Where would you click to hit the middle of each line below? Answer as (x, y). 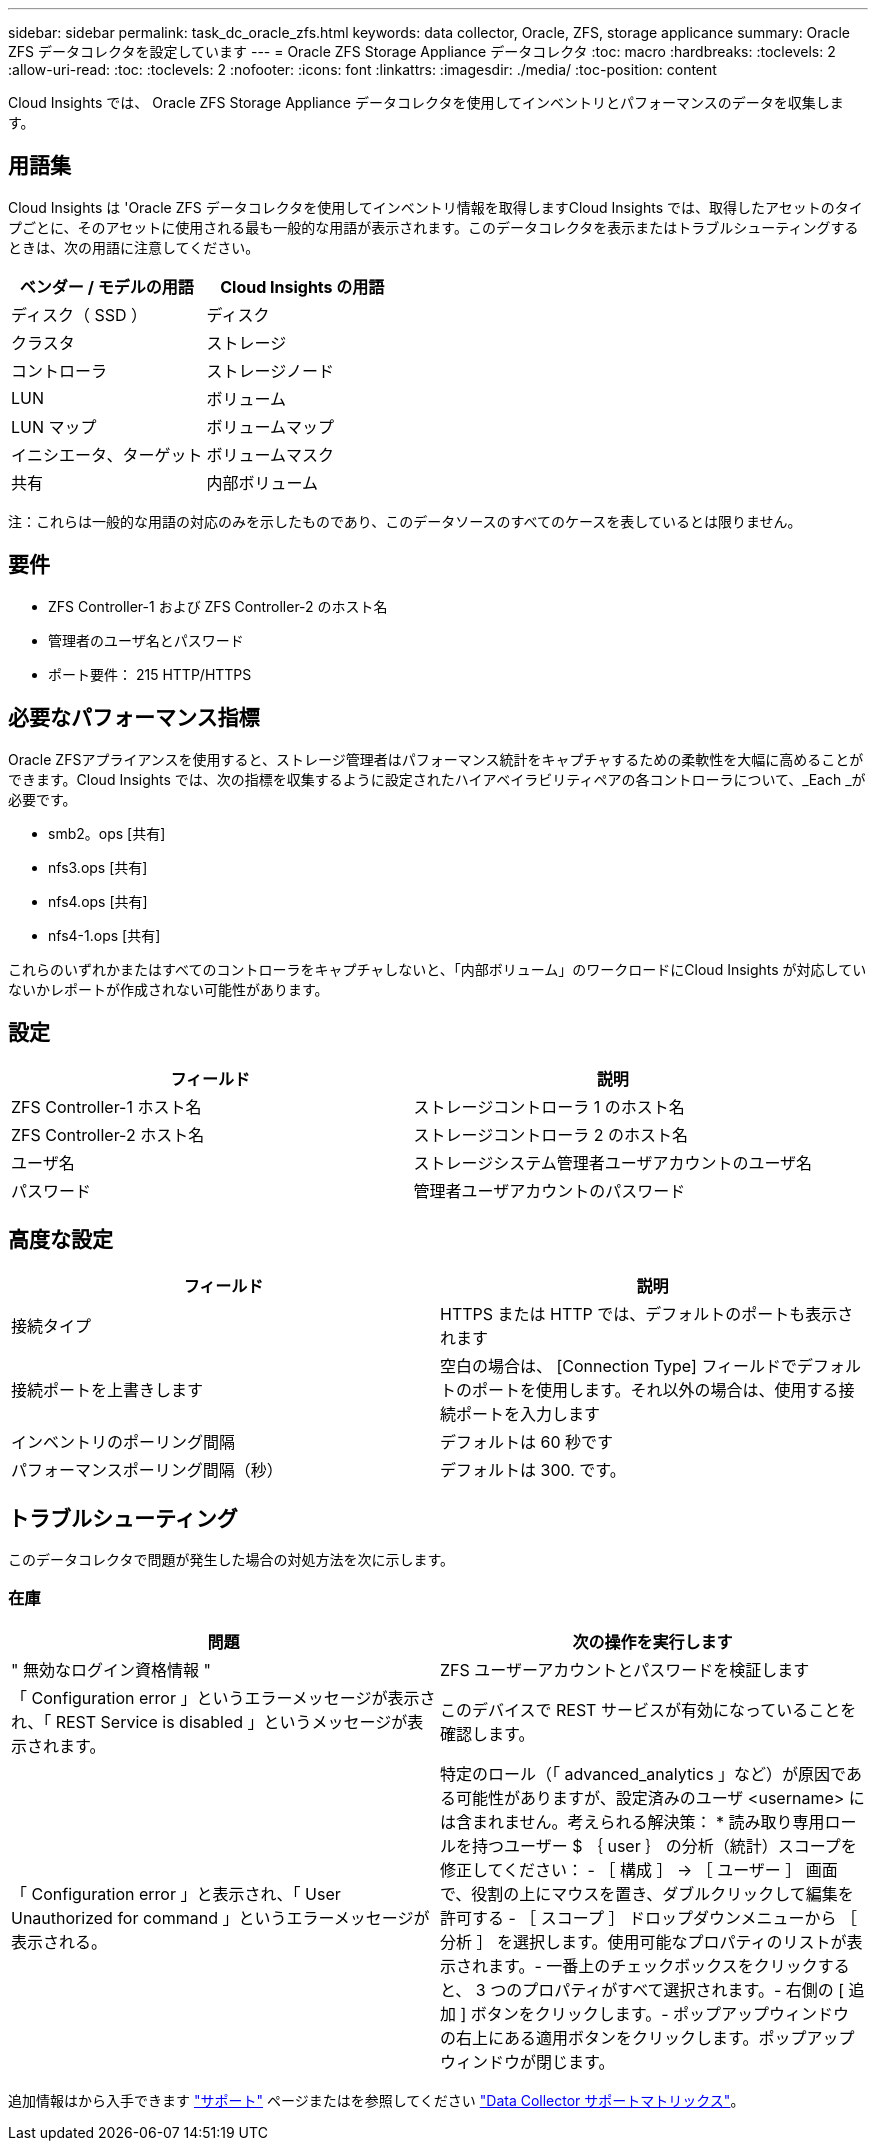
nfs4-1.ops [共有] (104, 935)
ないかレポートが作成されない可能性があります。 (168, 989)
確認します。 (487, 1733)
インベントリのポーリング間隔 (123, 1442)
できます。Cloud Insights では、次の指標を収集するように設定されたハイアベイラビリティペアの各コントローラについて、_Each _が (437, 779)
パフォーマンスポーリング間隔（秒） (147, 1470)
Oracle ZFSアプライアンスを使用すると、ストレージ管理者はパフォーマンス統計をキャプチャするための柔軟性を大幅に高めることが (436, 759)
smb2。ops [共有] (107, 833)
